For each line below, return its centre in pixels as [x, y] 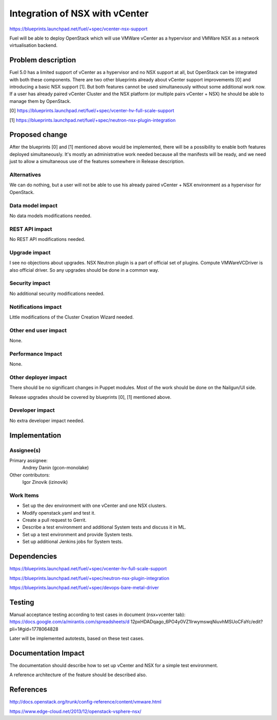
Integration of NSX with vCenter [79, 13]
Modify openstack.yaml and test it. [59, 513]
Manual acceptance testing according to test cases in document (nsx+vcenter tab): [97, 614]
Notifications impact [35, 307]
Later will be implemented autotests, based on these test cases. [77, 639]
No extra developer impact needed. [47, 420]
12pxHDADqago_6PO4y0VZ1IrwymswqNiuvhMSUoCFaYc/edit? [197, 622]
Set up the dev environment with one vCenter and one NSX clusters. [94, 506]
